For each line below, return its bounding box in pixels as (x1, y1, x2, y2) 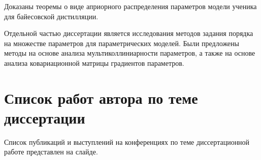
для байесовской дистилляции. (4, 11, 99, 21)
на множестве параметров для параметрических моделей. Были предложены (4, 37, 239, 48)
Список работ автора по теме (4, 87, 198, 108)
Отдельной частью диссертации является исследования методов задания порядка (4, 28, 253, 38)
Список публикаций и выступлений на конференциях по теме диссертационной (4, 136, 250, 147)
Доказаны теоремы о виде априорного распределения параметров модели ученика (4, 1, 257, 11)
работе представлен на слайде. (4, 146, 98, 157)
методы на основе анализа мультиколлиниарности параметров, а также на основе (4, 48, 255, 58)
